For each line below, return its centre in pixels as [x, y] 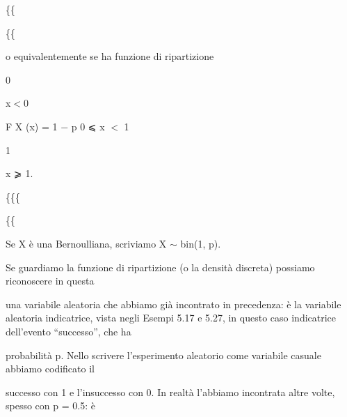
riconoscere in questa [50, 281]
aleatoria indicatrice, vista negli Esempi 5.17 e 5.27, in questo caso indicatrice [171, 318]
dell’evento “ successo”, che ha [68, 331]
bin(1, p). [201, 243]
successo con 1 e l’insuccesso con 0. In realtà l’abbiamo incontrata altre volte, [170, 392]
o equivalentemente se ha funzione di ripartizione [110, 56]
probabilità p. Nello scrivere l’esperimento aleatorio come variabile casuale [163, 355]
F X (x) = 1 [32, 126]
